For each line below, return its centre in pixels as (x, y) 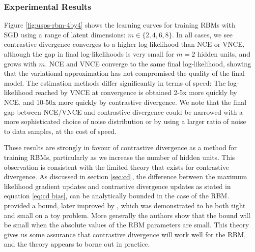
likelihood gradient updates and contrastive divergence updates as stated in (117, 186)
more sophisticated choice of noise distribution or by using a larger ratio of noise (125, 121)
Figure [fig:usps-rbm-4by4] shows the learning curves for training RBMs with (120, 25)
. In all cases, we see (202, 34)
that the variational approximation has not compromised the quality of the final (124, 73)
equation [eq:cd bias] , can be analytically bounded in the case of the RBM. (117, 196)
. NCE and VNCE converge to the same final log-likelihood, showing (148, 63)
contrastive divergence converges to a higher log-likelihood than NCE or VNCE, (124, 44)
